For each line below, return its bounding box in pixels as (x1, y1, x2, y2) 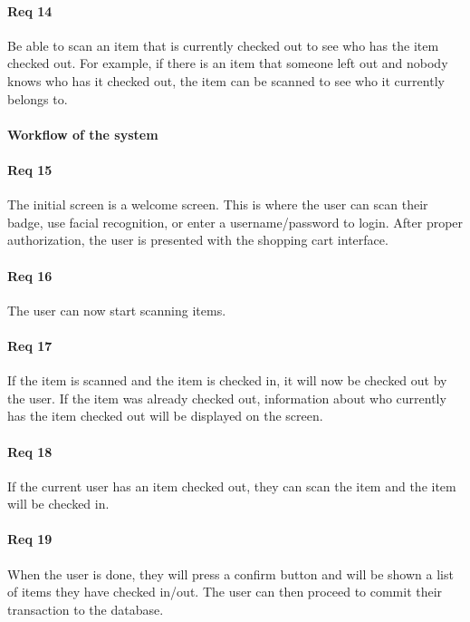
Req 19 (7, 530, 53, 549)
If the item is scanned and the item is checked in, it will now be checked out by (7, 371, 447, 390)
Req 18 (7, 442, 53, 461)
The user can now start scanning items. (7, 300, 226, 319)
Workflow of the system (7, 124, 158, 143)
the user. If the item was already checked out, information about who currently (7, 388, 446, 407)
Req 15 (7, 160, 53, 179)
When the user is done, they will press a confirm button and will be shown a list (7, 564, 454, 583)
